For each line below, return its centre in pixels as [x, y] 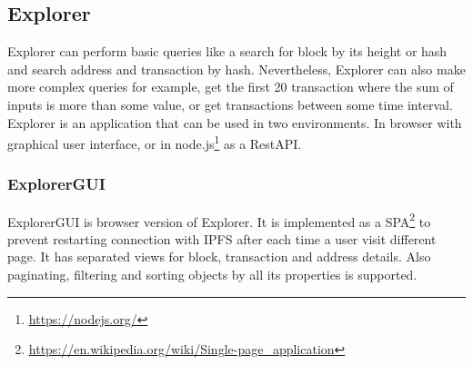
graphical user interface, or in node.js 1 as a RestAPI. [155, 142]
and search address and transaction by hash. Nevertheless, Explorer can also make [236, 69]
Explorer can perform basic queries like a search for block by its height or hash [227, 51]
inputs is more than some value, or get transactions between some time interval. [230, 104]
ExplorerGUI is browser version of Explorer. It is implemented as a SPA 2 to [219, 220]
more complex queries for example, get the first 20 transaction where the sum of [231, 87]
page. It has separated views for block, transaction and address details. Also [219, 256]
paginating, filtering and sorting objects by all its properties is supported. [212, 275]
